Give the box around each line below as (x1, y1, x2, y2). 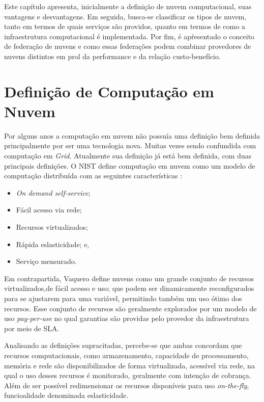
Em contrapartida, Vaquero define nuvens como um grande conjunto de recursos (4, 273, 254, 283)
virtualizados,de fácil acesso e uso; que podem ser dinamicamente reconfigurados (4, 283, 254, 293)
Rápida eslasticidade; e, (16, 238, 90, 249)
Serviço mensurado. (16, 256, 77, 266)
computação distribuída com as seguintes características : (4, 170, 183, 181)
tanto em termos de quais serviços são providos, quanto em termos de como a (4, 21, 245, 32)
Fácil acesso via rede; (16, 204, 82, 215)
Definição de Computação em (4, 81, 214, 101)
